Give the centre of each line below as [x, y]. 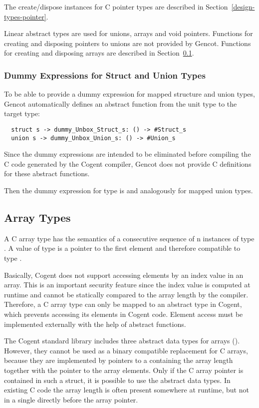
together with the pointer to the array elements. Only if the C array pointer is [124, 370]
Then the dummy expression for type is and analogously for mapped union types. [129, 190]
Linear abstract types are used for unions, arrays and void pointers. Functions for [129, 33]
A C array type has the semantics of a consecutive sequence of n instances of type [129, 238]
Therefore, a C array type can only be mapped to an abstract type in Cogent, [123, 304]
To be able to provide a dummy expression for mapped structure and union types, [129, 94]
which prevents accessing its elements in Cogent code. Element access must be [124, 314]
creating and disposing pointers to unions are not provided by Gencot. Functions [128, 43]
